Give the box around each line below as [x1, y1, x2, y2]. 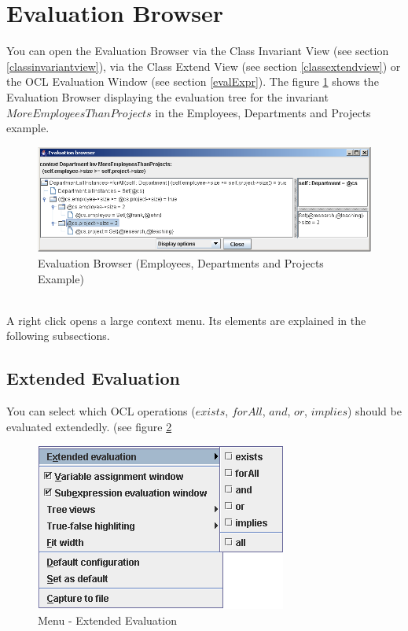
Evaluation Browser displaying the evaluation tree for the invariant [6, 88, 329, 105]
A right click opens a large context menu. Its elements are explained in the [6, 312, 366, 328]
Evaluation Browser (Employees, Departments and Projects [38, 254, 324, 271]
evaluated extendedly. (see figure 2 [6, 418, 172, 434]
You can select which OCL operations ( [6, 403, 196, 419]
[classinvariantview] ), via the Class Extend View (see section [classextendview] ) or [6, 57, 401, 74]
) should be [347, 403, 402, 419]
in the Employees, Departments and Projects [155, 104, 371, 120]
